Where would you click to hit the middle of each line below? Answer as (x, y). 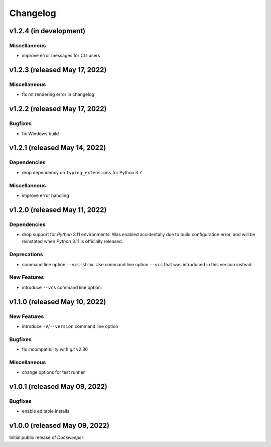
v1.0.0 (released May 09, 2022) (59, 426)
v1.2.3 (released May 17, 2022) (58, 70)
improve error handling (45, 195)
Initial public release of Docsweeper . (47, 437)
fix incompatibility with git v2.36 (55, 350)
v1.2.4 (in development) (47, 31)
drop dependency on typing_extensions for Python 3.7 (82, 172)
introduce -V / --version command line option (70, 326)
